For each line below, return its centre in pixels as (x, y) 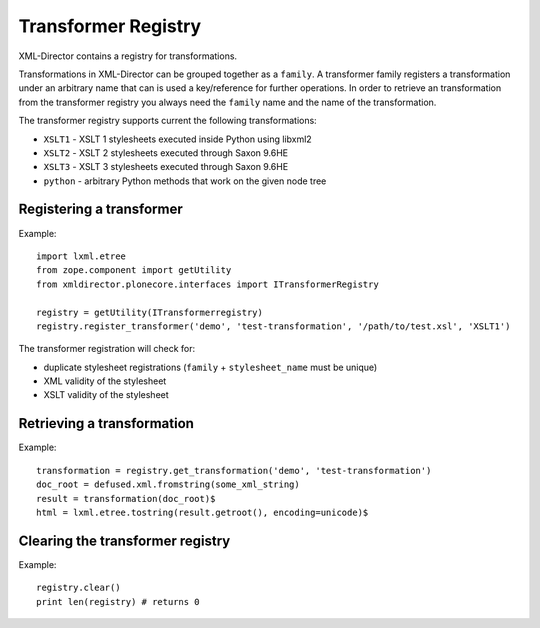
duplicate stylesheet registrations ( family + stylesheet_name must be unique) (210, 367)
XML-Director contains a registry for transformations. (128, 56)
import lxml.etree (81, 256)
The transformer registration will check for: (107, 349)
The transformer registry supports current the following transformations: (167, 121)
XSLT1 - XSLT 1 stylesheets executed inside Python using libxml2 (177, 139)
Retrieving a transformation (106, 423)
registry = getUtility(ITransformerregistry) (150, 312)
